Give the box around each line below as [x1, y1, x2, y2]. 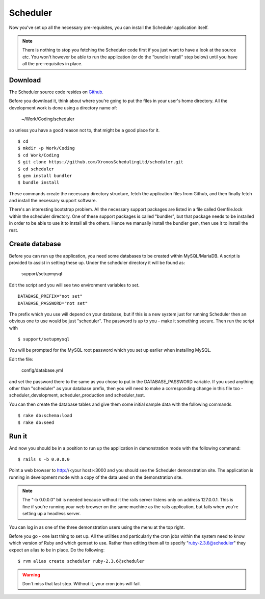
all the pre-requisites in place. [22, 61, 83, 67]
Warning [22, 572, 40, 577]
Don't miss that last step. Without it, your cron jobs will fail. [22, 580, 141, 586]
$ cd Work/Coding [18, 152, 59, 158]
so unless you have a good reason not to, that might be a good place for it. [9, 127, 160, 133]
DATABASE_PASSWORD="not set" [18, 300, 88, 306]
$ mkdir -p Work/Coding [18, 145, 75, 151]
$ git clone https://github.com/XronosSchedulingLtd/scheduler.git [18, 159, 184, 165]
